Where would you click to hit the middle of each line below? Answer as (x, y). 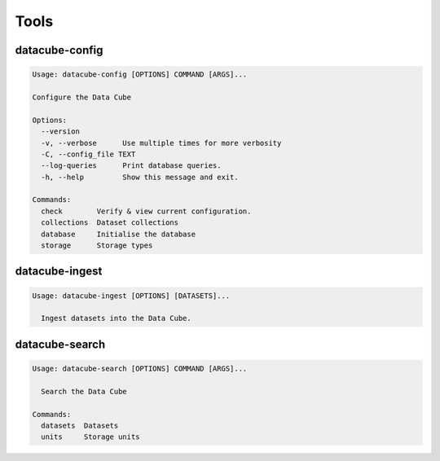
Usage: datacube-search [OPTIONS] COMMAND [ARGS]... (140, 368)
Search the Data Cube (84, 391)
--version (61, 132)
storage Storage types (97, 246)
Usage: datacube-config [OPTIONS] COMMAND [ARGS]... (140, 75)
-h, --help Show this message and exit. (140, 177)
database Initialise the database (118, 234)
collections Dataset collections (110, 223)
